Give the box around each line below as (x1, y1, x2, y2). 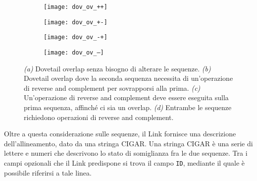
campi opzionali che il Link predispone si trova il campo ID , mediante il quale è (4, 157, 245, 168)
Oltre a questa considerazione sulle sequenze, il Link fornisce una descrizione (4, 128, 236, 139)
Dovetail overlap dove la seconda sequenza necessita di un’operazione (24, 73, 233, 83)
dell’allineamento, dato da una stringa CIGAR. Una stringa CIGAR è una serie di (4, 138, 253, 148)
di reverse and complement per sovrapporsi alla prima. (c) (24, 82, 201, 93)
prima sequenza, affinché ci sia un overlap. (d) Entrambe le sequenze (24, 102, 232, 112)
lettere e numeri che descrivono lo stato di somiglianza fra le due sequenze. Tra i (4, 148, 248, 158)
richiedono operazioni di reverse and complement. (24, 112, 174, 122)
